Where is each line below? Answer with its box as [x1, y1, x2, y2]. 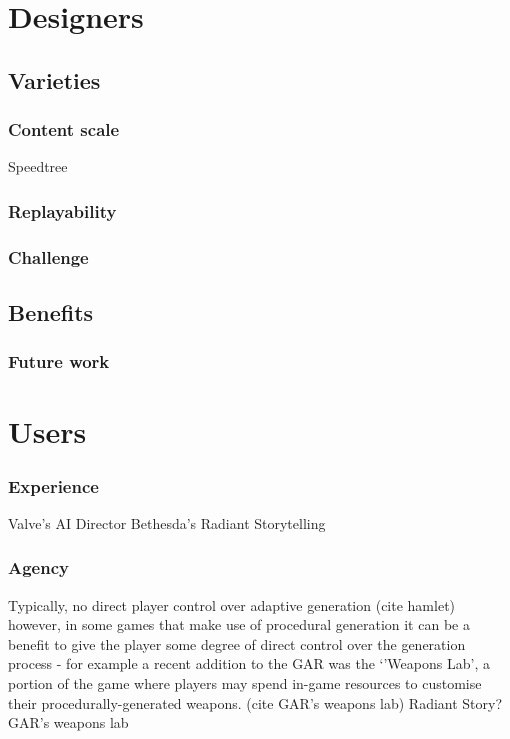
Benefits [8, 297, 94, 328]
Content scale [8, 117, 120, 142]
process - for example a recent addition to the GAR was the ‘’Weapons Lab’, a [8, 653, 490, 674]
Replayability [8, 198, 117, 223]
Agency [8, 555, 69, 580]
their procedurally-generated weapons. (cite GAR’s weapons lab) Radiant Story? [8, 692, 503, 713]
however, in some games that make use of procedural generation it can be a [8, 614, 470, 635]
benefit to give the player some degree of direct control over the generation [8, 633, 466, 654]
